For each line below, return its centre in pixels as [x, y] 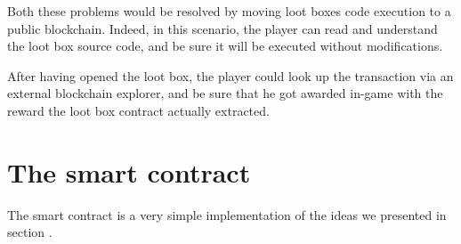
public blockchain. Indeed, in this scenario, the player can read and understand [222, 28]
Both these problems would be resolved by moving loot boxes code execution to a [229, 11]
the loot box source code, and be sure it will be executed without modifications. [225, 46]
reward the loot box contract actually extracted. [138, 110]
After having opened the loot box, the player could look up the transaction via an [230, 75]
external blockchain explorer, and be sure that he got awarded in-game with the [225, 93]
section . [30, 232]
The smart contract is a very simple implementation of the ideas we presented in [227, 214]
